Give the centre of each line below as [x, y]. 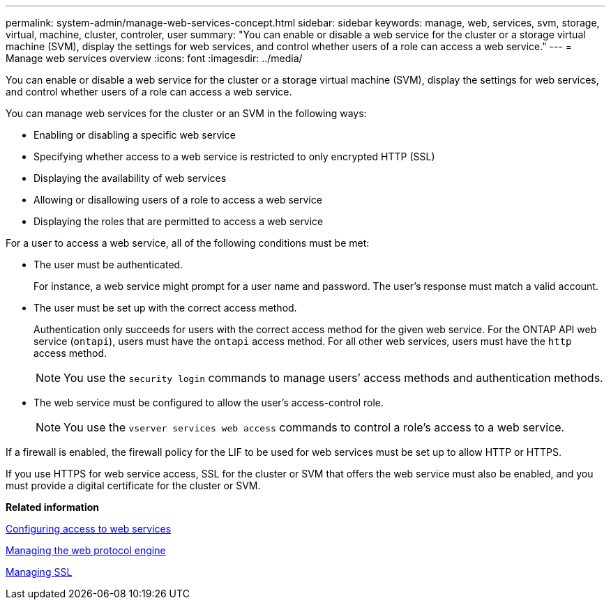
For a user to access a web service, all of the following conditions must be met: [188, 243]
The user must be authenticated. [108, 265]
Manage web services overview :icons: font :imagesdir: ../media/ [154, 58]
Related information [53, 507]
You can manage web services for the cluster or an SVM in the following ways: [186, 113]
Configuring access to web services [89, 529]
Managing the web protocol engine [86, 550]
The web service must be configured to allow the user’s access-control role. [209, 403]
